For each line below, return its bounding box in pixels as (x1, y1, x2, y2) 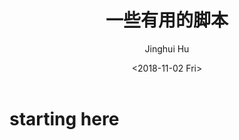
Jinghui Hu (144, 42, 190, 55)
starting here (9, 107, 120, 130)
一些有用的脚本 (105, 9, 229, 32)
